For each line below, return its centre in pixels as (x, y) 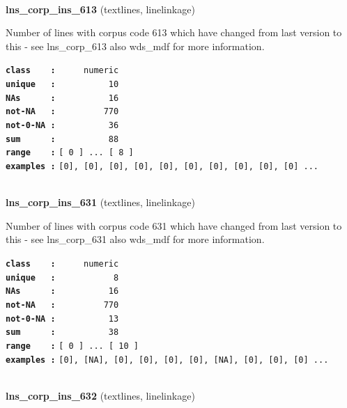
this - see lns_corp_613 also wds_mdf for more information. (135, 46)
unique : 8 (62, 277)
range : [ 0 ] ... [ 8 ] (70, 153)
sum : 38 (62, 332)
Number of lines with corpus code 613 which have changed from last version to (174, 32)
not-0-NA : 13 (62, 319)
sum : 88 (62, 139)
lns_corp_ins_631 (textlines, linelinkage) (100, 202)
